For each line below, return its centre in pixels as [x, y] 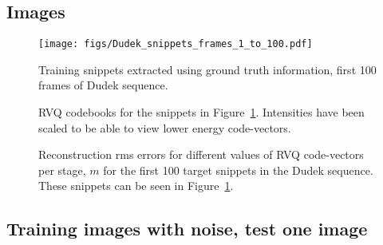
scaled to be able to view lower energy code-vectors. [165, 127]
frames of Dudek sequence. [103, 85]
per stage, [62, 170]
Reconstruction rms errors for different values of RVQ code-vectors [201, 154]
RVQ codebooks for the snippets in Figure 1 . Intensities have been [201, 112]
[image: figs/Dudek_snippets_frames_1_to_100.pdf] [176, 44]
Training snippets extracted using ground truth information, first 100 [207, 69]
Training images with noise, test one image [187, 229]
